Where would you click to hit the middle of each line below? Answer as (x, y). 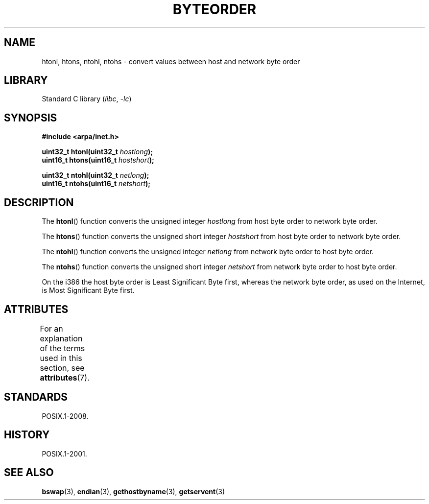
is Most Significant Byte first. (88, 290)
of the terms (62, 348)
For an (51, 328)
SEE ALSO (29, 473)
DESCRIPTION (39, 202)
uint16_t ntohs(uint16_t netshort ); (96, 184)
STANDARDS (36, 397)
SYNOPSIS (31, 118)
